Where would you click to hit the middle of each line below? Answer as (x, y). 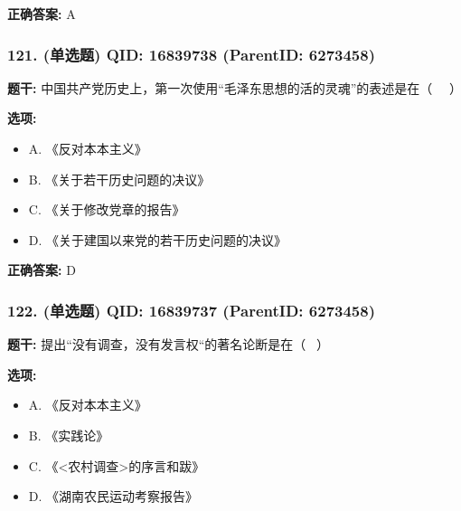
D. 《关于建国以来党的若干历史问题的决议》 (158, 239)
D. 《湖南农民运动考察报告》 (113, 496)
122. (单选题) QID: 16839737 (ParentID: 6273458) (191, 310)
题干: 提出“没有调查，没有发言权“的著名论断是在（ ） (169, 344)
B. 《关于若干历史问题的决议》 (119, 179)
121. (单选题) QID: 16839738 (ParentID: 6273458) (191, 54)
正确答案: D (42, 270)
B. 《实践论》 (69, 435)
